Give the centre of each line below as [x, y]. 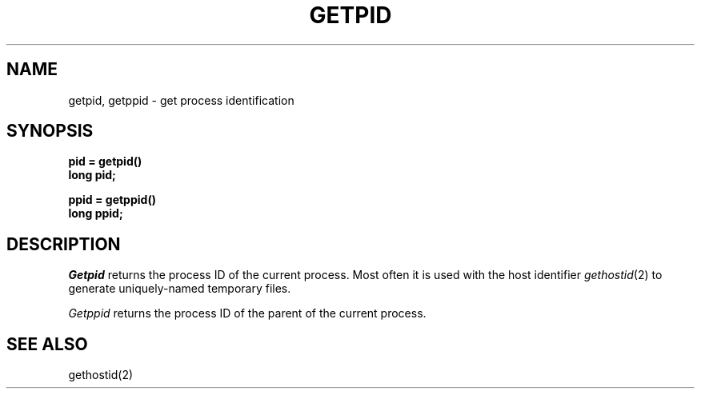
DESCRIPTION [64, 244]
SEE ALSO [47, 344]
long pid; [92, 175]
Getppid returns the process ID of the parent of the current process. [247, 313]
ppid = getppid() [112, 200]
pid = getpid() [105, 162]
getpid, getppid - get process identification [181, 100]
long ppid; [96, 213]
